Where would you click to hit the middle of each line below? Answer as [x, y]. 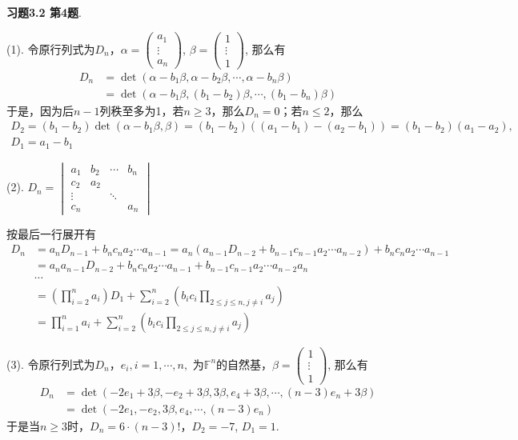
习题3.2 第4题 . [44, 12]
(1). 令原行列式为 [51, 48]
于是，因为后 [40, 110]
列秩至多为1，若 [142, 110]
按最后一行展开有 [51, 233]
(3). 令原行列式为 [51, 364]
